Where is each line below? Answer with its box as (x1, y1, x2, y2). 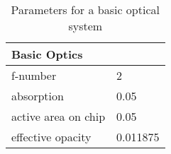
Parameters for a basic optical (11, 1, 160, 18)
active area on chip (11, 108, 106, 124)
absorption (11, 88, 64, 104)
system (68, 18, 103, 34)
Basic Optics (11, 46, 83, 62)
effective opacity (11, 129, 92, 145)
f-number (11, 67, 57, 83)
